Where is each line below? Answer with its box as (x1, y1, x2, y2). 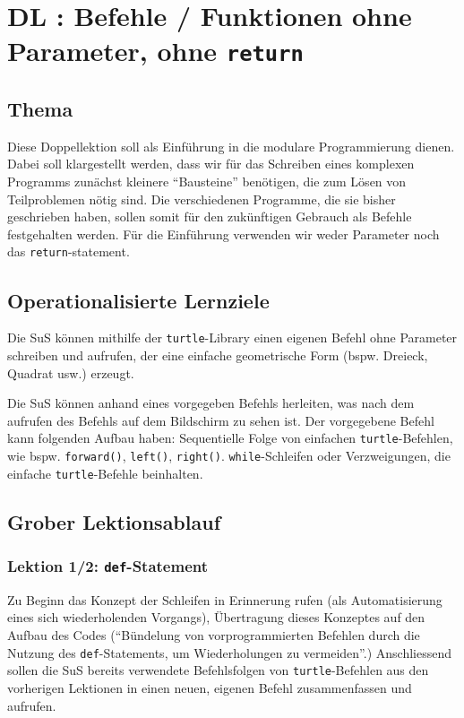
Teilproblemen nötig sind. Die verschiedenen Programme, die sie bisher (7, 189, 396, 208)
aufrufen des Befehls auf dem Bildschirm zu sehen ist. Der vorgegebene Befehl (7, 411, 434, 429)
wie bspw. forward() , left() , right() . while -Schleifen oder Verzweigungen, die (7, 446, 451, 464)
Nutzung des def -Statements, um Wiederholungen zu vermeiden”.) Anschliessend (7, 643, 451, 662)
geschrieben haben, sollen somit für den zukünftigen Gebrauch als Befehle (7, 207, 412, 226)
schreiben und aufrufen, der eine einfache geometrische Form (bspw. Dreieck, (7, 345, 428, 364)
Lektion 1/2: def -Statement (7, 555, 209, 577)
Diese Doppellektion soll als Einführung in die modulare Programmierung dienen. (7, 136, 455, 155)
